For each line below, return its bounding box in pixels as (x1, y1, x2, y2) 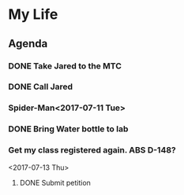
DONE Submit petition (19, 178, 91, 187)
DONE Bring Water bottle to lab (8, 123, 129, 134)
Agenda (8, 37, 48, 50)
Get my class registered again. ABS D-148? (8, 145, 176, 156)
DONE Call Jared (8, 81, 73, 92)
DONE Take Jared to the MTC (8, 61, 122, 72)
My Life (8, 6, 58, 24)
